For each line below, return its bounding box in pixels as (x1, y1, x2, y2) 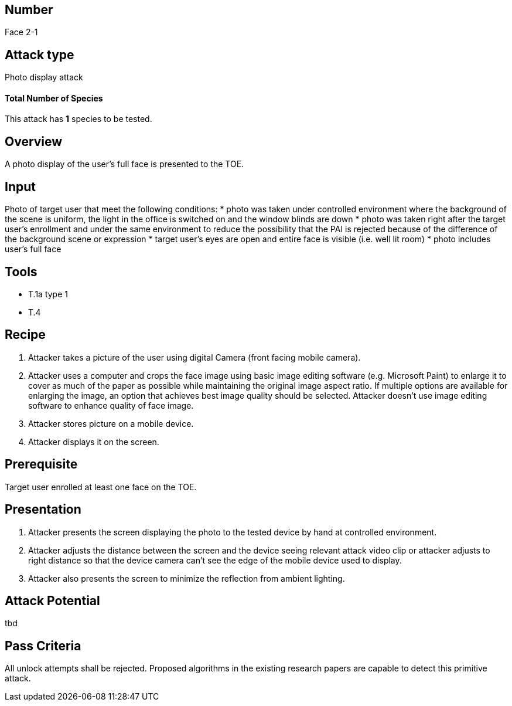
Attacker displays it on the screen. (28, 436, 159, 447)
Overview (5, 134, 63, 149)
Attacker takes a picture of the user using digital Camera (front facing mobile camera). (28, 352, 361, 362)
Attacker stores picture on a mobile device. (28, 418, 194, 429)
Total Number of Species (5, 93, 103, 103)
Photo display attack (5, 72, 83, 83)
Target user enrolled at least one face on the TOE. (5, 481, 197, 492)
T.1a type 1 (28, 289, 68, 300)
